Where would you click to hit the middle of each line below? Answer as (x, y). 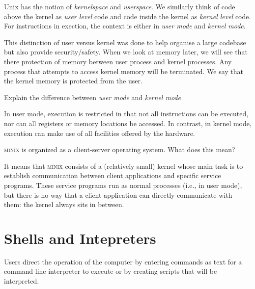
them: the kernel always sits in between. (64, 204)
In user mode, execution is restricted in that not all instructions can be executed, (126, 114)
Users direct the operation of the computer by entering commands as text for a (123, 261)
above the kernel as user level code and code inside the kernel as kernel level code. (127, 16)
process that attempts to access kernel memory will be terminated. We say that (124, 71)
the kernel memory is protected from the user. (73, 81)
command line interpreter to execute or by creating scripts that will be (111, 271)
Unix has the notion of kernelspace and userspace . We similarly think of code (120, 6)
